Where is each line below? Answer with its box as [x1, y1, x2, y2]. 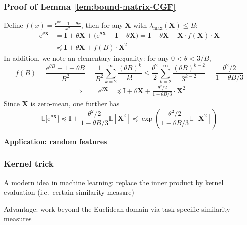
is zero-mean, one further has [30, 98, 120, 109]
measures [4, 213, 32, 224]
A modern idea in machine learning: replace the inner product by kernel [4, 177, 224, 187]
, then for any [81, 20, 123, 30]
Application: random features [4, 136, 107, 146]
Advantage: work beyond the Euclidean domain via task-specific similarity [4, 203, 230, 214]
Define [4, 20, 23, 30]
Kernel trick [4, 157, 54, 170]
